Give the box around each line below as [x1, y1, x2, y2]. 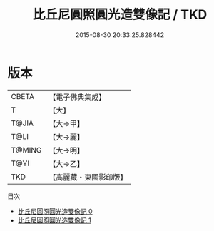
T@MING [11, 145, 42, 155]
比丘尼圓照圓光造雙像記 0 [17, 207, 93, 215]
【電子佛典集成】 [49, 92, 106, 102]
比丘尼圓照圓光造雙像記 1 [17, 215, 91, 225]
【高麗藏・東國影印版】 [49, 172, 128, 182]
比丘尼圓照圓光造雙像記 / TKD [32, 6, 208, 23]
